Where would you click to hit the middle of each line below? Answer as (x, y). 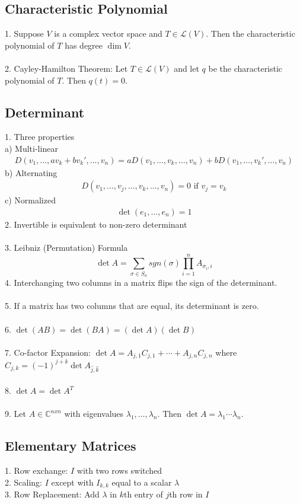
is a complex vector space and (108, 34)
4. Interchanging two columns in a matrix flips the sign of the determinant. (141, 283)
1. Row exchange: (36, 470)
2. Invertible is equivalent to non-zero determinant (96, 224)
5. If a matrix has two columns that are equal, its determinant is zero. (132, 306)
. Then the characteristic (250, 34)
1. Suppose (24, 34)
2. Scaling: (24, 482)
